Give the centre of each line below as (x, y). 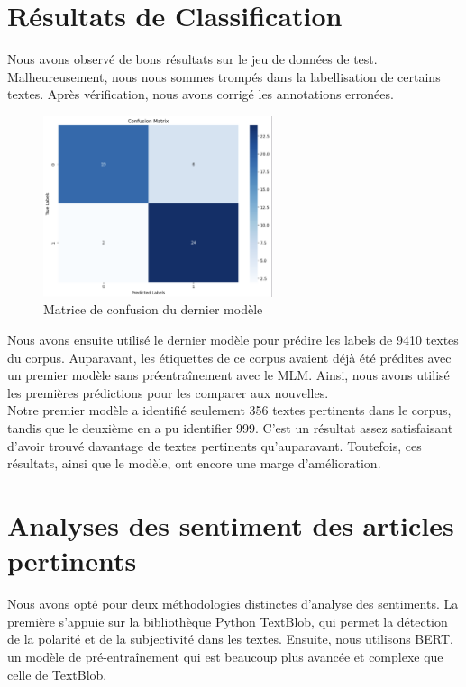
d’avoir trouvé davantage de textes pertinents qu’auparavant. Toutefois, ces (215, 445)
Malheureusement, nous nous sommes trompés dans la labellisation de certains (224, 76)
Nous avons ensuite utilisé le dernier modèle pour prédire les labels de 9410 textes (233, 340)
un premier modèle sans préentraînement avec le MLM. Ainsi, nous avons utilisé (228, 375)
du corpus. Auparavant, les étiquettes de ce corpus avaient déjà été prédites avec (229, 357)
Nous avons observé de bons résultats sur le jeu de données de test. (192, 59)
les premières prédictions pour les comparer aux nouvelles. (168, 392)
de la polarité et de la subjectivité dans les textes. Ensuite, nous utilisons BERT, (230, 639)
